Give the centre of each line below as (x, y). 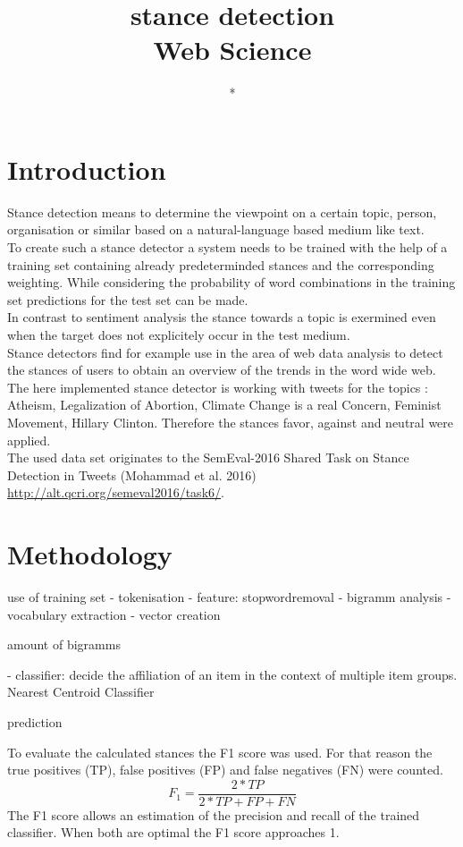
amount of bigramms (64, 644)
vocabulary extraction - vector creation (114, 614)
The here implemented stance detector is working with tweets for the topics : (218, 387)
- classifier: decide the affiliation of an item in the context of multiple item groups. (232, 674)
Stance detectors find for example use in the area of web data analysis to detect (225, 352)
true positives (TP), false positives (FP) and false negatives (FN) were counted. (225, 770)
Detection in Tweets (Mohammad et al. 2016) (132, 474)
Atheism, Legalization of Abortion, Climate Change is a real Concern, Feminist (224, 405)
